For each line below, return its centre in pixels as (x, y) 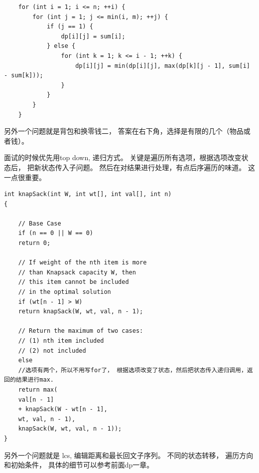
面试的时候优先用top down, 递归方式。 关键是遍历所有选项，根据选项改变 (123, 157)
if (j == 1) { (70, 27)
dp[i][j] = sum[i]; (93, 36)
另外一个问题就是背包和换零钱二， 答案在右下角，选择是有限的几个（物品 (124, 131)
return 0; (34, 243)
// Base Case (40, 223)
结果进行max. (35, 380)
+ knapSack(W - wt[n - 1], (63, 409)
